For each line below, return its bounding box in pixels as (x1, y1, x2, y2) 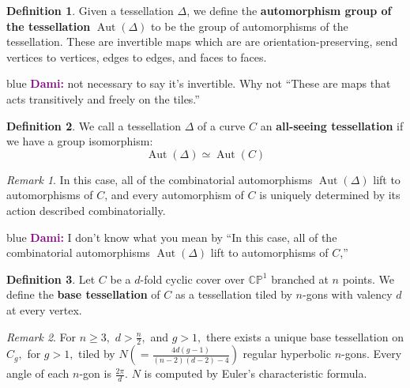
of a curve (197, 117, 246, 134)
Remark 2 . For (6, 328, 77, 345)
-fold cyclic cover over (140, 270, 245, 287)
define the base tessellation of (6, 286, 160, 303)
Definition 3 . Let (6, 270, 96, 287)
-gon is (79, 365, 111, 382)
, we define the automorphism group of (186, 2, 392, 18)
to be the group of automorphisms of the (151, 17, 348, 34)
